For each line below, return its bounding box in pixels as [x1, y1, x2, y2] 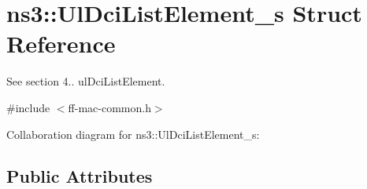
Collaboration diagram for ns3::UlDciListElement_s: [6, 125, 260, 142]
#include [6, 99, 50, 115]
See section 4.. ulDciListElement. [6, 73, 165, 89]
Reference [6, 27, 116, 60]
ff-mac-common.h [68, 99, 151, 115]
